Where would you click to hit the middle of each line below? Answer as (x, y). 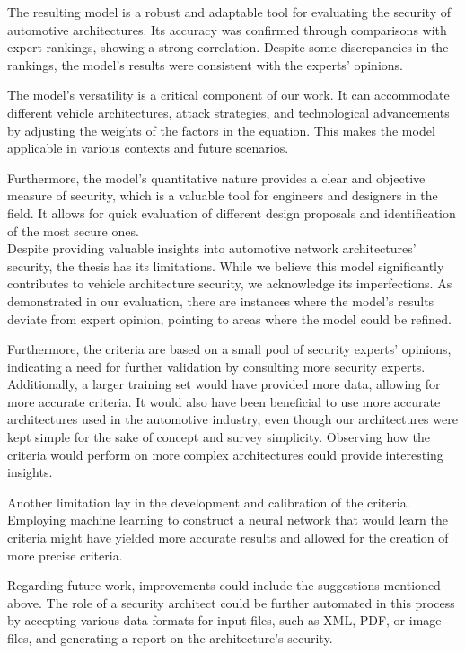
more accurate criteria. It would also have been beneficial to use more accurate (224, 401)
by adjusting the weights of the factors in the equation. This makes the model (221, 130)
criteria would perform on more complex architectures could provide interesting (225, 454)
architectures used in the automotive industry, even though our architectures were (232, 419)
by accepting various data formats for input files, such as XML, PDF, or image (224, 620)
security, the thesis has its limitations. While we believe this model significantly (226, 265)
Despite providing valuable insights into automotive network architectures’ (212, 248)
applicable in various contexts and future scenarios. (148, 148)
